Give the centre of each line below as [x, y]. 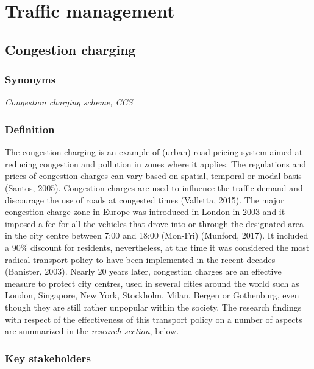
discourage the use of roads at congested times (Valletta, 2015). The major [145, 199]
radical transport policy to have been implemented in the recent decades [140, 259]
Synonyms [30, 79]
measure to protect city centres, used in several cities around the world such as [152, 283]
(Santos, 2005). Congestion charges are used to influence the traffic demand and [154, 187]
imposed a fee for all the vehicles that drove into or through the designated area [155, 223]
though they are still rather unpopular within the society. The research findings [153, 307]
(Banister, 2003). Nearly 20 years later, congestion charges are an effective [143, 271]
